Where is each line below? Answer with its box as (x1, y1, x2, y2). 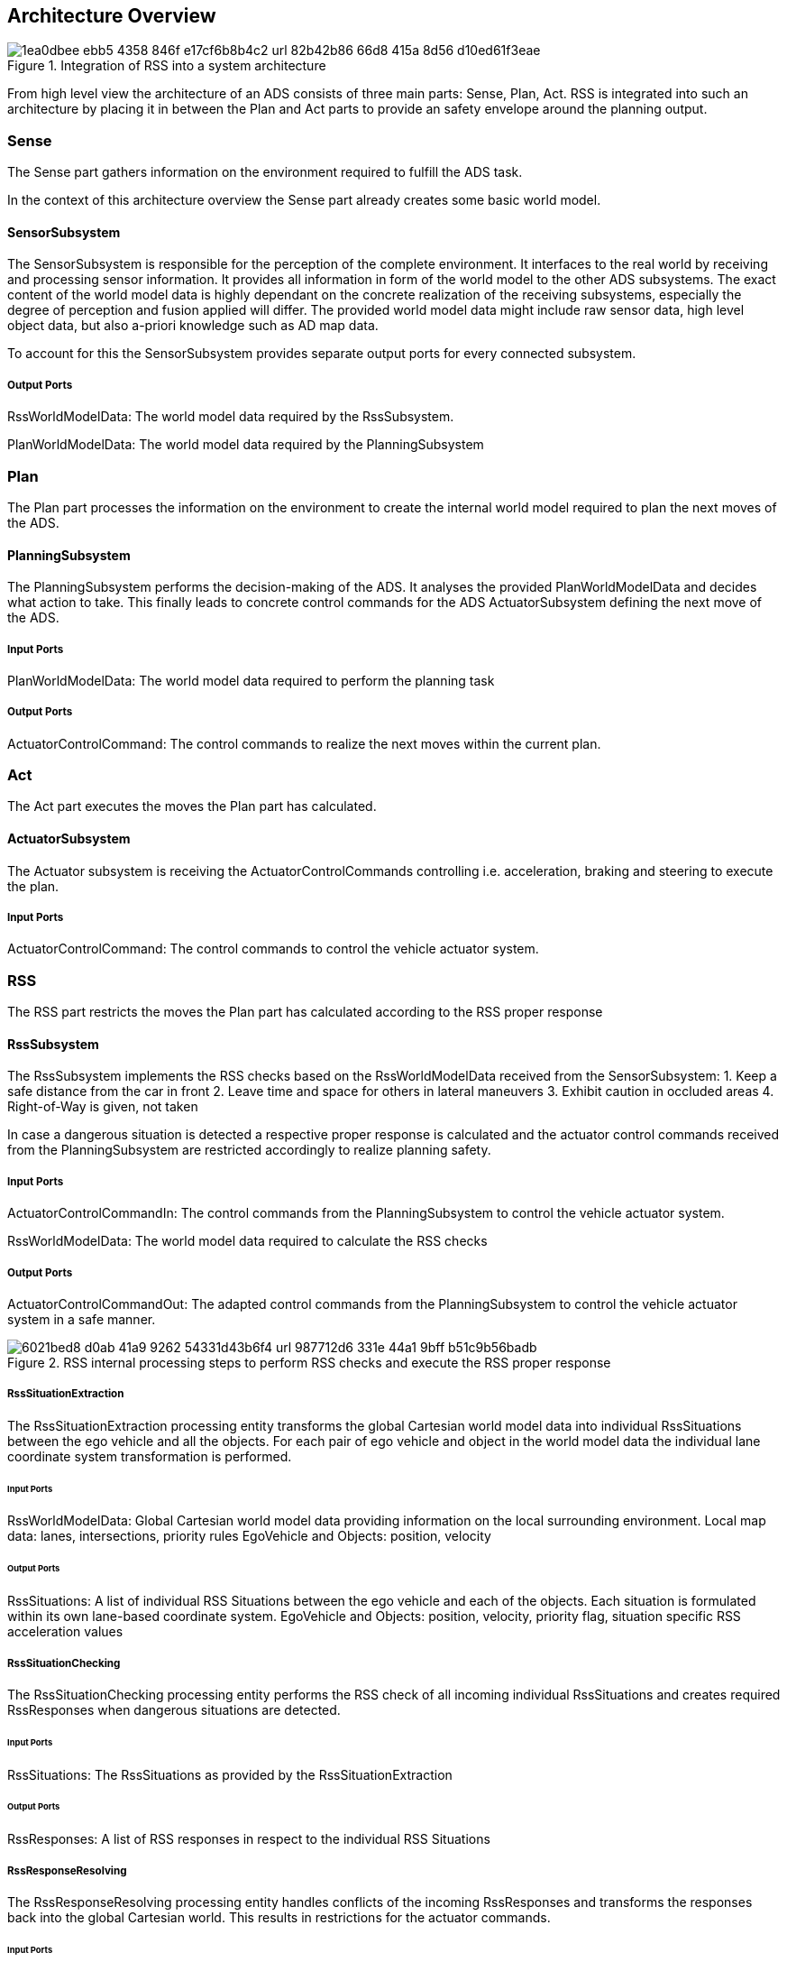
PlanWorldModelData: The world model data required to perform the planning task (7, 672, 495, 688)
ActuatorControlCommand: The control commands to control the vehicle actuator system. (7, 941, 539, 957)
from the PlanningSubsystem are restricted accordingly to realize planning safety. (7, 1142, 491, 1158)
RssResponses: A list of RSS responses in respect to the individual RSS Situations (7, 1831, 490, 1847)
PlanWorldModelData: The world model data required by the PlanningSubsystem (7, 437, 484, 453)
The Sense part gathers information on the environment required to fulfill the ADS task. (7, 164, 523, 180)
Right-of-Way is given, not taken (7, 1099, 198, 1115)
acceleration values (7, 1624, 124, 1640)
